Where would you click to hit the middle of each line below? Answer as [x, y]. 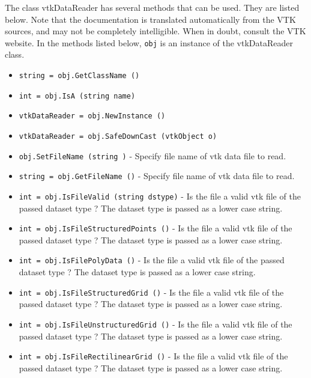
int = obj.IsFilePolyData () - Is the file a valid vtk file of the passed [152, 260]
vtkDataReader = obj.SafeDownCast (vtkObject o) [118, 136]
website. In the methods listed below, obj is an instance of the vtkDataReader [149, 42]
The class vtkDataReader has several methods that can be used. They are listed [152, 7]
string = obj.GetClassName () [79, 76]
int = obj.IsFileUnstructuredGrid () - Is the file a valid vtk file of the [155, 324]
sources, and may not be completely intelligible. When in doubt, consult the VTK [155, 31]
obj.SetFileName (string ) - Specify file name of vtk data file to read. [152, 155]
